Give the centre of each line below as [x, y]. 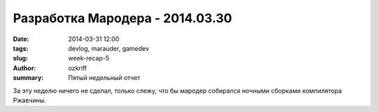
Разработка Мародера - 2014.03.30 [122, 18]
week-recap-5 [89, 58]
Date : [21, 39]
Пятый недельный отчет [104, 78]
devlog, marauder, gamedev [109, 48]
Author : [24, 68]
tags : [21, 48]
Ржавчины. [29, 100]
